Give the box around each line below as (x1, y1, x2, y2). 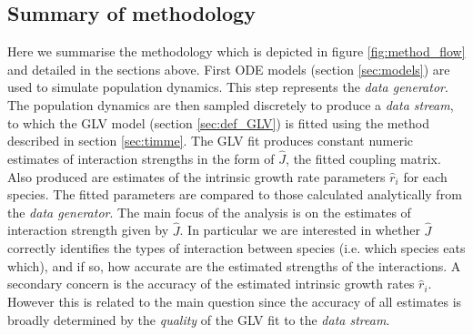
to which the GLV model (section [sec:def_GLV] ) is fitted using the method (7, 113, 430, 132)
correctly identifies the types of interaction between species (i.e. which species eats (7, 239, 466, 258)
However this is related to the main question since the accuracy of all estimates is (7, 291, 462, 310)
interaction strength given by (7, 220, 169, 239)
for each (403, 167, 448, 186)
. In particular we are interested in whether (179, 220, 420, 239)
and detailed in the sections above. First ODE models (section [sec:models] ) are (7, 59, 450, 78)
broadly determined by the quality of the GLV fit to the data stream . (7, 310, 390, 329)
